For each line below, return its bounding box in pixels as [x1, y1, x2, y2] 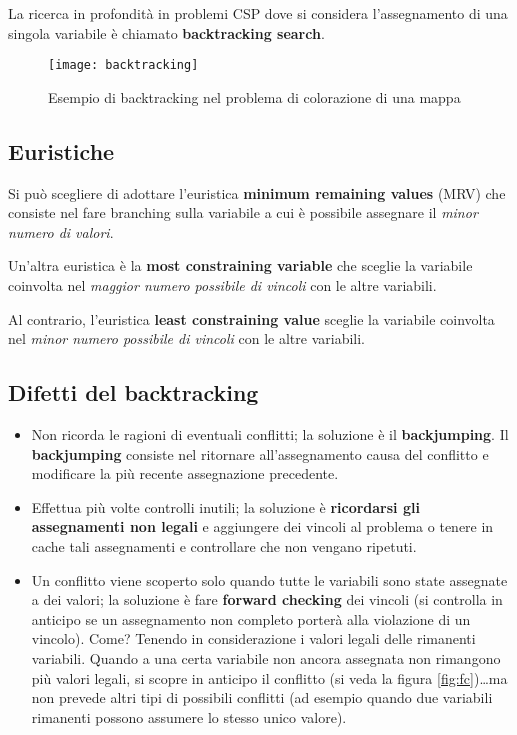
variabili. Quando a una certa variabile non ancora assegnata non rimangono [31, 647, 501, 668]
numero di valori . [8, 221, 114, 242]
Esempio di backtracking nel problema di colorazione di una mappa [48, 86, 461, 107]
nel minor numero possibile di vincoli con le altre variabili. [8, 328, 365, 349]
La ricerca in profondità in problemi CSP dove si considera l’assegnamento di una [8, 3, 508, 23]
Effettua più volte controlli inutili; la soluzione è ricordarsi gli [31, 496, 420, 517]
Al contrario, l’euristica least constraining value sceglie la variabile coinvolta [8, 308, 495, 329]
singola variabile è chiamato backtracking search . [8, 22, 325, 43]
